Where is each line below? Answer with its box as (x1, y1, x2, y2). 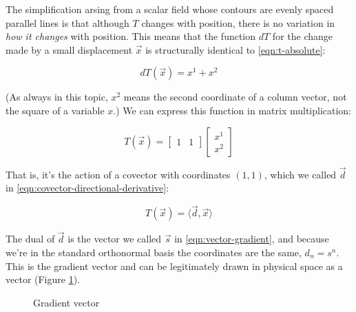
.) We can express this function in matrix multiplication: (113, 103, 352, 117)
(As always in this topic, (6, 90, 108, 104)
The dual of (6, 231, 55, 246)
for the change (272, 29, 333, 43)
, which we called (264, 167, 337, 181)
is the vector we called (67, 231, 162, 246)
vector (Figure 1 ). (6, 272, 81, 287)
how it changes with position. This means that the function (6, 29, 256, 43)
